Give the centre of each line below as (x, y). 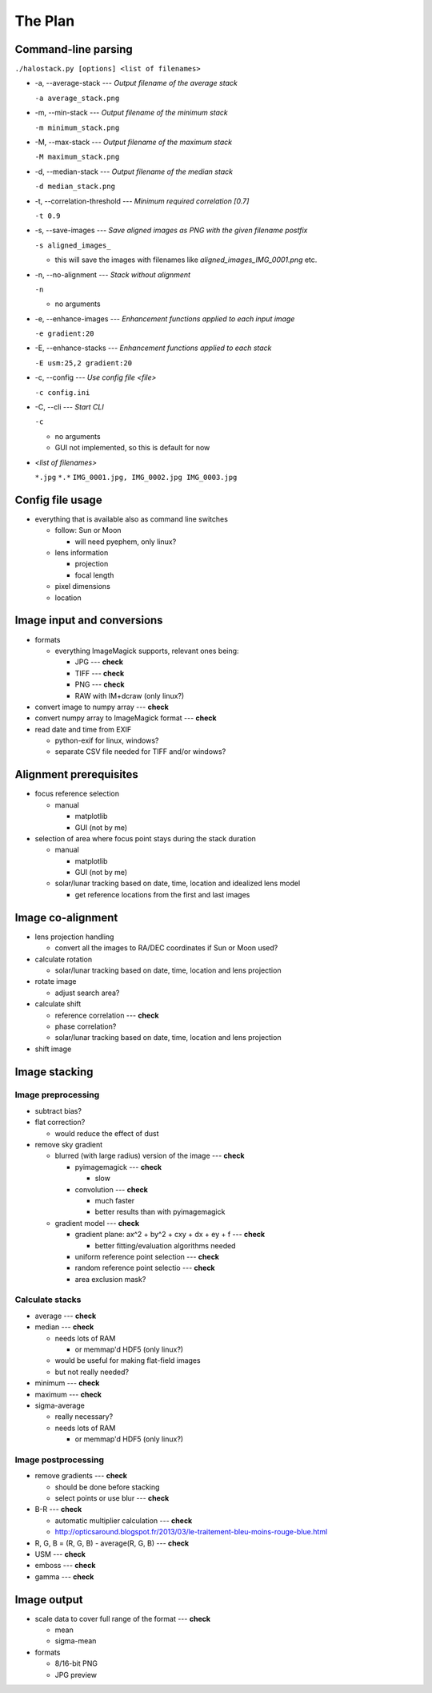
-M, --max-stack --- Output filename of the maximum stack (133, 142)
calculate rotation (64, 959)
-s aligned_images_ (73, 245)
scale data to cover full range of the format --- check (123, 1618)
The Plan (45, 21)
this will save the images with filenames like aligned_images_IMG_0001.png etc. (186, 260)
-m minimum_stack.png (77, 127)
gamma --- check (64, 1576)
